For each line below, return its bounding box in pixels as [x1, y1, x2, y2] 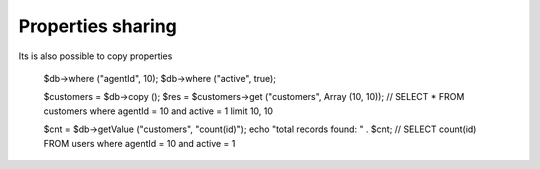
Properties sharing [18, 15, 177, 37]
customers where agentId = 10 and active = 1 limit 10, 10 [43, 105, 274, 117]
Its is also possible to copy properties [18, 50, 173, 62]
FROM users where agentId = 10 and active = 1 [43, 137, 236, 149]
